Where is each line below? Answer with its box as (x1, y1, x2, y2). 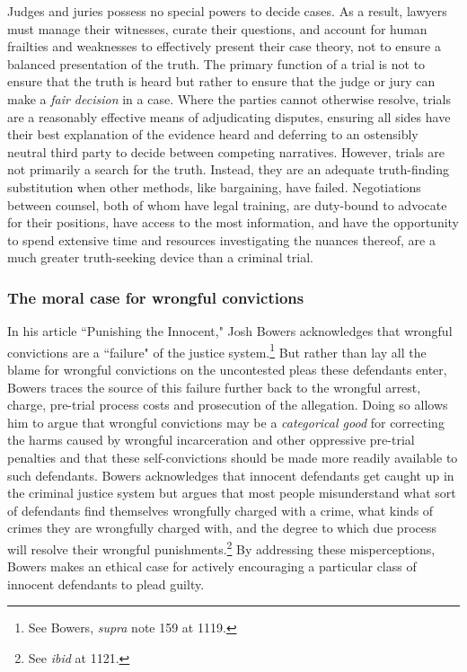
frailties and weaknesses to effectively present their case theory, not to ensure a (7, 37, 441, 56)
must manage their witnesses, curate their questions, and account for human (7, 19, 427, 38)
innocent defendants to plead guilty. (7, 574, 205, 593)
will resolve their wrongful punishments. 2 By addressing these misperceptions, (7, 536, 436, 558)
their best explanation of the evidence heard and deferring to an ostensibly (7, 125, 419, 144)
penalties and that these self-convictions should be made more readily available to (7, 447, 458, 466)
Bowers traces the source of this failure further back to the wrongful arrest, (7, 377, 421, 396)
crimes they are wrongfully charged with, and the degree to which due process (7, 518, 437, 537)
